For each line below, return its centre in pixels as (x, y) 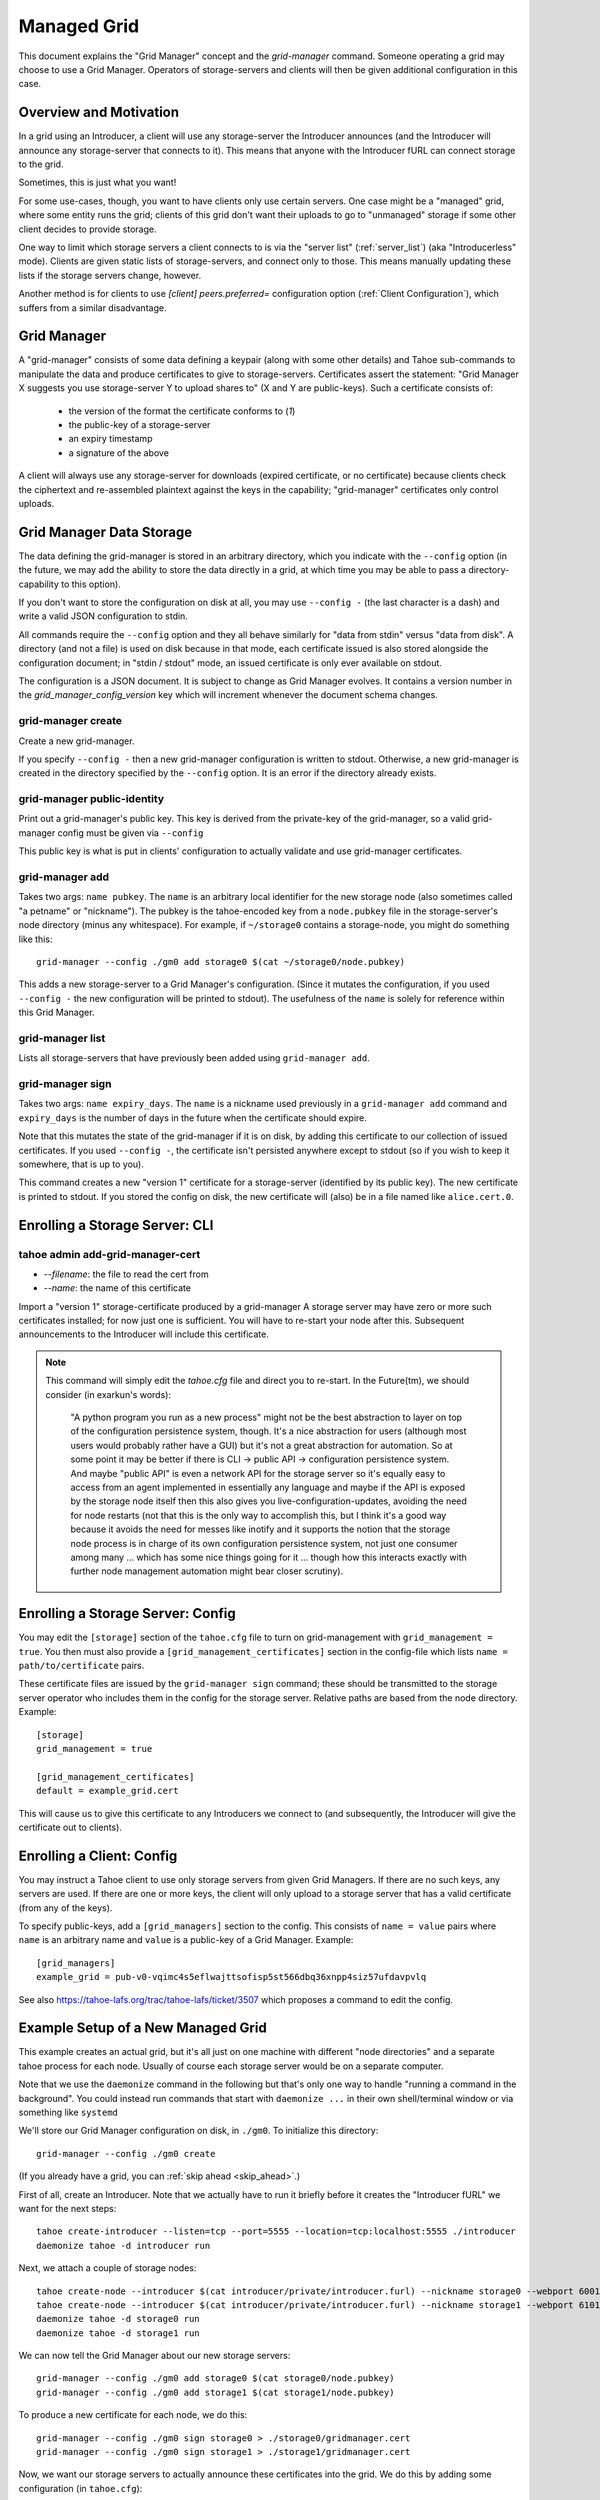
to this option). (91, 584)
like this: (35, 939)
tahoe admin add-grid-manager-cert (109, 1254)
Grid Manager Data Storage (105, 531)
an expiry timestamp (110, 439)
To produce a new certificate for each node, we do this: (133, 2415)
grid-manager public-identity (91, 799)
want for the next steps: (67, 2208)
